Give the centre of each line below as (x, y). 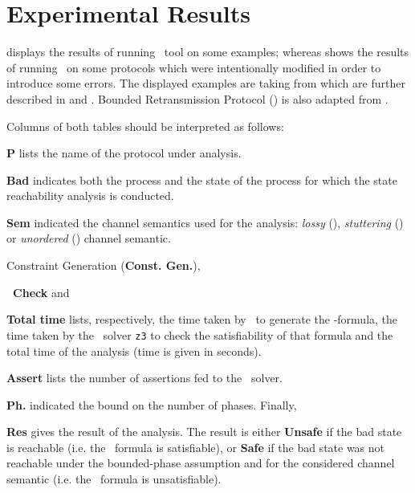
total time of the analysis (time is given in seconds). (134, 350)
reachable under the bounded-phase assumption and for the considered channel (201, 463)
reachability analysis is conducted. (90, 196)
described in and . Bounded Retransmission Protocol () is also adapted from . (197, 98)
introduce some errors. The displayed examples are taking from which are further (206, 83)
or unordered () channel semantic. (89, 238)
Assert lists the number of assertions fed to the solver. (144, 378)
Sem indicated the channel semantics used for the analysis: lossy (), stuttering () (205, 222)
